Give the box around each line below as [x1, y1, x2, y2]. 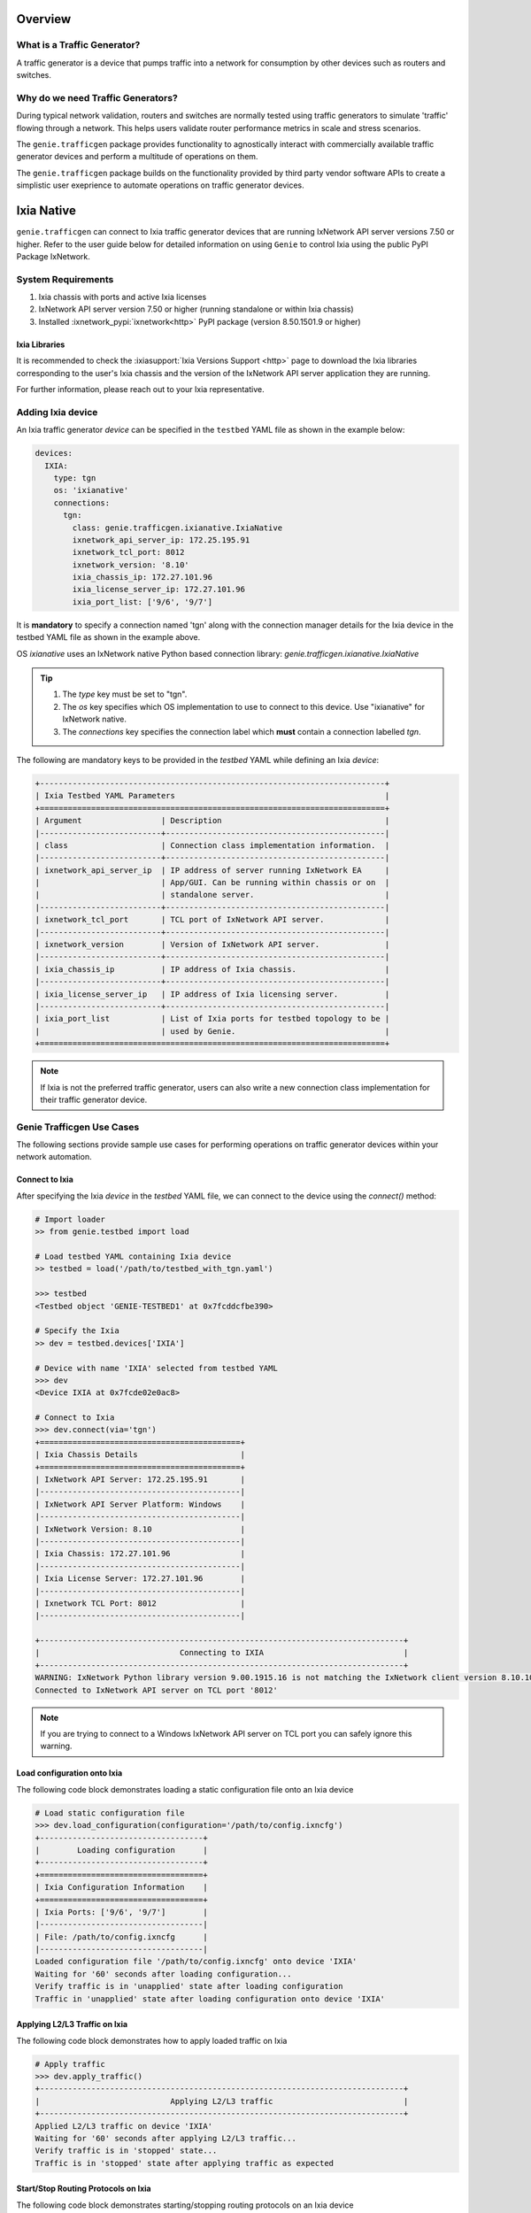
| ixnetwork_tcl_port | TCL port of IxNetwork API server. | [35, 914, 390, 925]
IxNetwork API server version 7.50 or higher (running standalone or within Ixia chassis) [38, 304, 354, 314]
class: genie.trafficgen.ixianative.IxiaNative [72, 522, 283, 533]
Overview [16, 12, 72, 27]
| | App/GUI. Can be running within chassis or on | [35, 877, 390, 888]
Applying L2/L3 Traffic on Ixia [16, 2019, 128, 2030]
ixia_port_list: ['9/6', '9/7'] [72, 597, 212, 606]
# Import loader [35, 1214, 106, 1224]
